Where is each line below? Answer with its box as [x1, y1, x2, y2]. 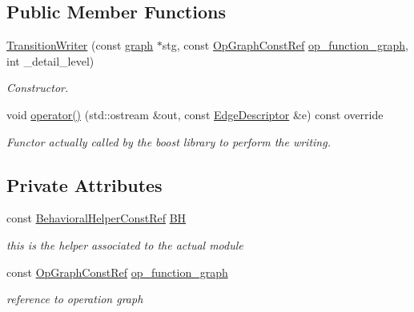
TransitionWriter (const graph [6, 37, 154, 54]
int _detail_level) [6, 52, 94, 69]
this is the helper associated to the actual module [6, 236, 243, 253]
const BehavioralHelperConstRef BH [6, 210, 187, 226]
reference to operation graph [6, 290, 143, 307]
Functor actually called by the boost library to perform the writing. [6, 133, 331, 150]
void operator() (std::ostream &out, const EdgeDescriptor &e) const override [6, 106, 384, 122]
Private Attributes [6, 172, 163, 197]
